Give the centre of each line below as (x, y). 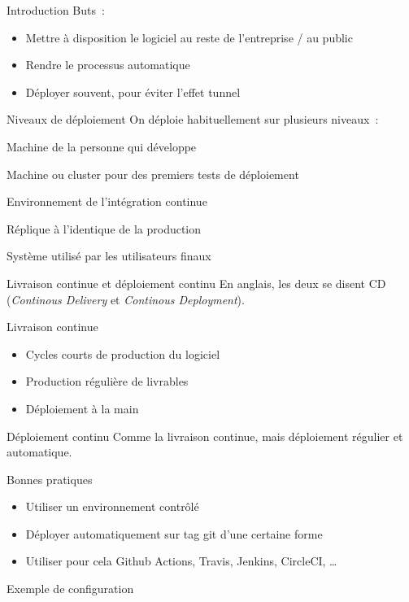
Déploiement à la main (82, 408)
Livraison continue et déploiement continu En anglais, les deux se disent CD (196, 283)
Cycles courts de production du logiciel (123, 353)
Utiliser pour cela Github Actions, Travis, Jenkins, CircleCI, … (181, 561)
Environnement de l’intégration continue (107, 201)
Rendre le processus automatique (108, 65)
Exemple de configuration (70, 589)
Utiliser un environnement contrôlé (112, 506)
